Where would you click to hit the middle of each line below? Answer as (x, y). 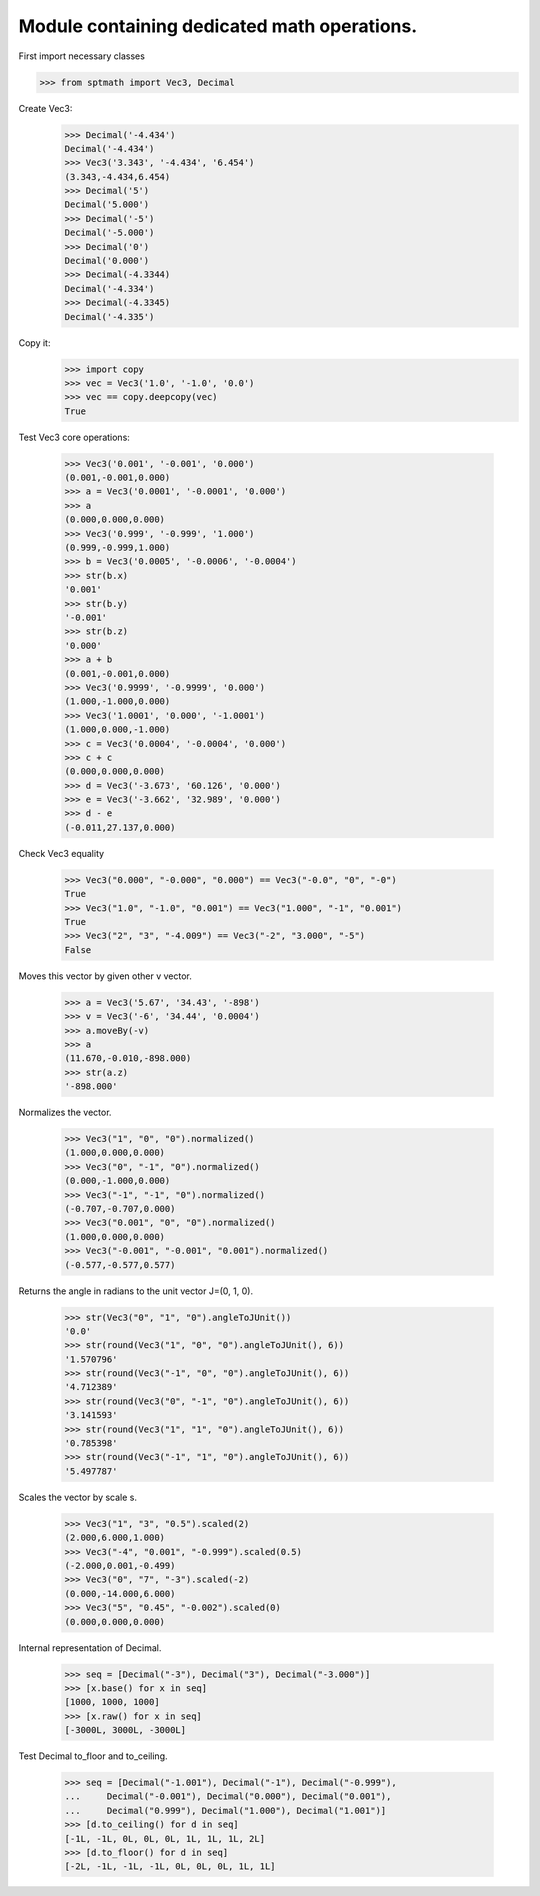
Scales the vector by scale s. (78, 1497)
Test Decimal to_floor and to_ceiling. (93, 1756)
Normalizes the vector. (65, 1112)
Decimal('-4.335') (109, 316)
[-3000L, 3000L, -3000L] (125, 1730)
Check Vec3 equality (61, 853)
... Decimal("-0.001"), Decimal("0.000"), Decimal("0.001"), (228, 1796)
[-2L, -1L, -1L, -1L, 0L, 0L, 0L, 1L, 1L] (170, 1866)
